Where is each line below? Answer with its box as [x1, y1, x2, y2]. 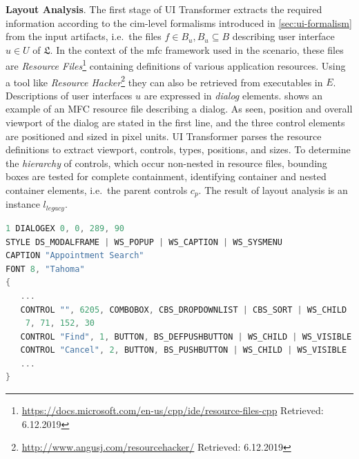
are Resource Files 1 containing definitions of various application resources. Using [6, 57, 346, 73]
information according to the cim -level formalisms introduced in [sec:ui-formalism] [6, 15, 352, 30]
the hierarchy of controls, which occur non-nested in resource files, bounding [6, 155, 327, 170]
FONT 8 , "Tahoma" [6, 264, 85, 274]
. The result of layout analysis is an [198, 183, 348, 197]
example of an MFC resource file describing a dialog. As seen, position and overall [6, 101, 353, 116]
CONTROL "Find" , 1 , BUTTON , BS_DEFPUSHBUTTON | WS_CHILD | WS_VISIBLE [20, 331, 352, 342]
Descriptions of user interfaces [6, 88, 133, 102]
